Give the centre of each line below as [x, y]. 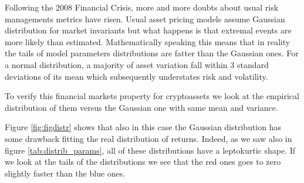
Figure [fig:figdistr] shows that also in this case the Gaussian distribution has [143, 127]
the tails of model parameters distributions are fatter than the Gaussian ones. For [152, 53]
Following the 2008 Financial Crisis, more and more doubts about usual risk [142, 7]
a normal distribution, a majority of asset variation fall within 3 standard [137, 64]
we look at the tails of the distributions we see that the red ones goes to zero [143, 162]
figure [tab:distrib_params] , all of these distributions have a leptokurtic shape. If [150, 150]
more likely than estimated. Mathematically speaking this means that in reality [148, 41]
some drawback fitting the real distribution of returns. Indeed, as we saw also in [148, 138]
